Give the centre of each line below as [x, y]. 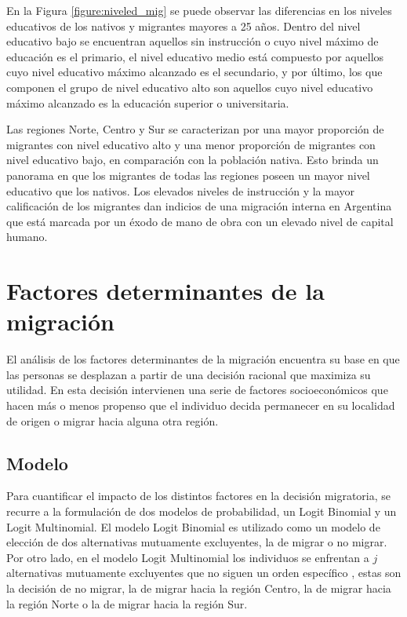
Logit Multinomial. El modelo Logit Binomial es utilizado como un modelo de [193, 526]
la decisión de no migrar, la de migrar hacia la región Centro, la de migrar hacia [199, 588]
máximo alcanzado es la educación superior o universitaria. [148, 102]
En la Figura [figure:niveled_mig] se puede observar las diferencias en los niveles [199, 10]
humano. [27, 237]
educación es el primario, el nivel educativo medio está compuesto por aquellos [195, 56]
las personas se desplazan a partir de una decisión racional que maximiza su [189, 374]
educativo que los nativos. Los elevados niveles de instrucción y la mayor [181, 190]
